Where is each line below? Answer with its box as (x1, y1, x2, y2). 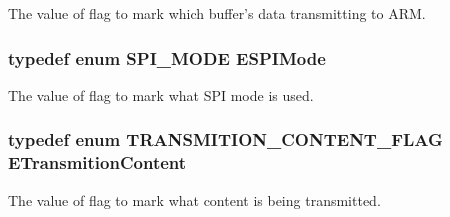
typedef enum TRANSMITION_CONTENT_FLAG (8, 127, 443, 152)
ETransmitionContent (8, 150, 187, 175)
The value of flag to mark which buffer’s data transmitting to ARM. (8, 3, 426, 23)
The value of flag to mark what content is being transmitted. (8, 189, 381, 210)
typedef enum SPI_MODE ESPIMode (8, 45, 326, 70)
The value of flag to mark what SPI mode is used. (8, 84, 314, 105)
